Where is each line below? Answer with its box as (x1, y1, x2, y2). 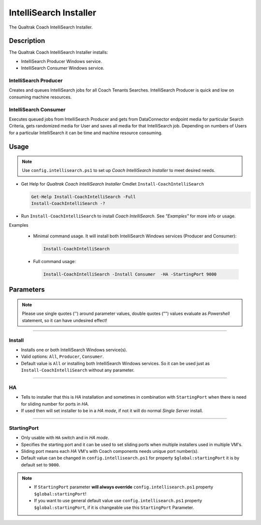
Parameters (9, 286, 45, 294)
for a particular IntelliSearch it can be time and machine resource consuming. (9, 130, 163, 136)
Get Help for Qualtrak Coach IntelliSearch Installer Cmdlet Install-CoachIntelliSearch (21, 181, 204, 186)
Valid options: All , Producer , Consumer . (21, 354, 104, 359)
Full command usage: (33, 258, 76, 264)
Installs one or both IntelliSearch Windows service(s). (21, 347, 128, 353)
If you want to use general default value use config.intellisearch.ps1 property (34, 498, 203, 504)
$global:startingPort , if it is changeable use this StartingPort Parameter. (34, 504, 194, 510)
